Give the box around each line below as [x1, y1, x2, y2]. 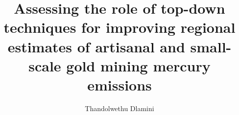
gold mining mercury [66, 55, 211, 75]
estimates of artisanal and [7, 36, 185, 56]
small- [190, 36, 232, 56]
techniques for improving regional [3, 17, 236, 37]
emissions [87, 74, 152, 94]
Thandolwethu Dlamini [85, 103, 154, 113]
